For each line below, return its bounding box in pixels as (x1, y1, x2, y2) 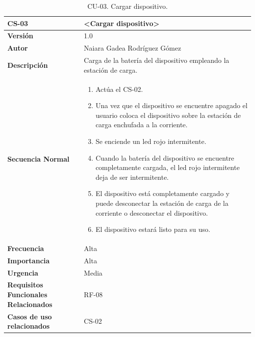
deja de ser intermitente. (95, 171, 169, 182)
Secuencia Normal (7, 154, 70, 164)
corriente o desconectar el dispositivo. (95, 207, 208, 218)
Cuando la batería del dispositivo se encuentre (95, 152, 234, 163)
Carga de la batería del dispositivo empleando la (84, 55, 229, 65)
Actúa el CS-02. (95, 84, 143, 94)
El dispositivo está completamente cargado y (95, 188, 229, 198)
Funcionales (7, 289, 48, 300)
